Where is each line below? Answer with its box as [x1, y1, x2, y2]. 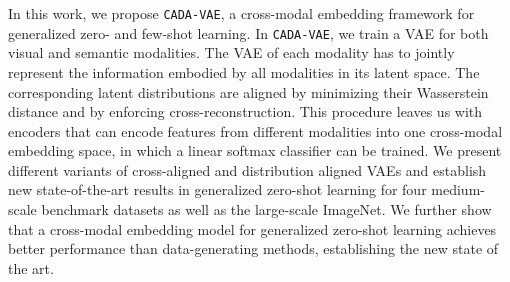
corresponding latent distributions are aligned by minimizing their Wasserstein [8, 81, 489, 102]
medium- [431, 179, 485, 200]
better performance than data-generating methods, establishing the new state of [8, 238, 499, 259]
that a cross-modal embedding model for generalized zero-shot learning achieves [8, 218, 497, 239]
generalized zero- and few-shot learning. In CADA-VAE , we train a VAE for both [8, 22, 489, 43]
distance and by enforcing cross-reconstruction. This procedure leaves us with [8, 101, 483, 122]
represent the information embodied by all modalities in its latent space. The [8, 61, 480, 82]
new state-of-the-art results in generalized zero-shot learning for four [8, 179, 427, 200]
